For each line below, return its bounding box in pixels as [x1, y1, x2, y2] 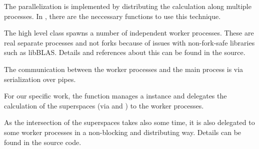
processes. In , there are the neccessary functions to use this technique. [4, 10, 221, 21]
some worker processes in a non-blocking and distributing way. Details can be [4, 126, 241, 137]
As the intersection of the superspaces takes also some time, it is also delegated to [4, 117, 255, 127]
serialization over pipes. [4, 73, 76, 84]
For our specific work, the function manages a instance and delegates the [4, 90, 227, 101]
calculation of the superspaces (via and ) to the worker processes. [4, 100, 204, 110]
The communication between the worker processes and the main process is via [4, 63, 243, 74]
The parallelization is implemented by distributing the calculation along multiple [4, 1, 251, 11]
